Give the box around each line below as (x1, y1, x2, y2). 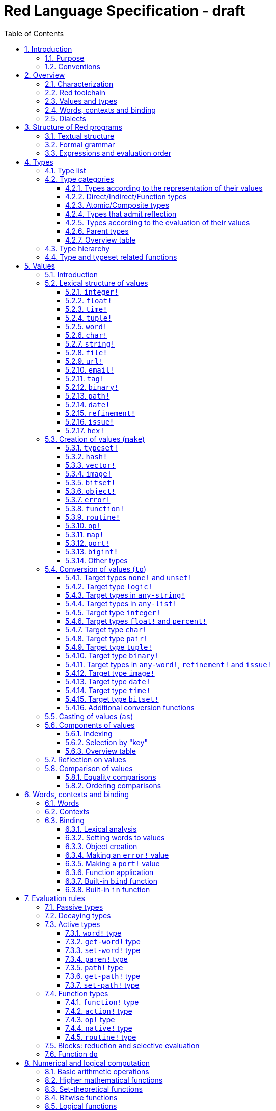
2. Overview (24, 70, 65, 80)
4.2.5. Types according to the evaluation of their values (65, 218, 250, 227)
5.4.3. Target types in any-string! (65, 590, 185, 599)
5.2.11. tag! (65, 374, 104, 383)
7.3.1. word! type (65, 928, 122, 937)
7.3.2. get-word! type (65, 937, 141, 946)
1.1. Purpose (45, 53, 85, 62)
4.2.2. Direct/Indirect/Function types (65, 192, 187, 201)
